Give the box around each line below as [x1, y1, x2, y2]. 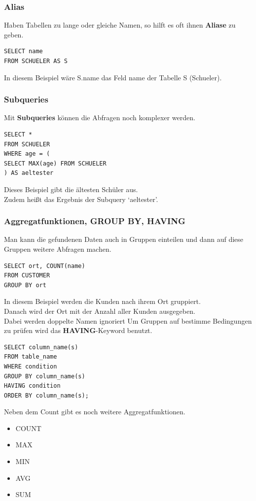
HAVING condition [4, 382, 61, 390]
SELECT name [4, 48, 43, 55]
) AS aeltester [4, 169, 54, 177]
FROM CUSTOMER [4, 272, 50, 279]
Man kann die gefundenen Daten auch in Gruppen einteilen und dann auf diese [4, 234, 244, 244]
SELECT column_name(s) [4, 343, 78, 351]
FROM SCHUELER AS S [4, 58, 68, 65]
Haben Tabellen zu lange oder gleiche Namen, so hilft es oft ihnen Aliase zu [4, 20, 236, 30]
